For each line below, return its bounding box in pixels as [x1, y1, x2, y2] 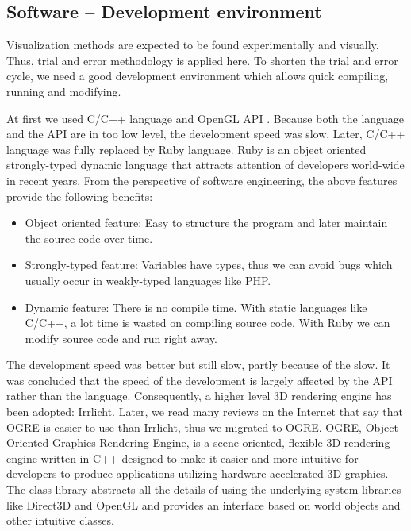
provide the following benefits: [6, 187, 153, 204]
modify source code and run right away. [25, 329, 217, 346]
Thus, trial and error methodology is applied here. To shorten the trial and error [6, 52, 398, 68]
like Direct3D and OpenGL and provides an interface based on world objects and [6, 496, 401, 513]
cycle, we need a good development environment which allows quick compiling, [6, 67, 389, 84]
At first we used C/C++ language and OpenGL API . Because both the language [6, 110, 405, 126]
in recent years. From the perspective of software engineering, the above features [6, 171, 398, 188]
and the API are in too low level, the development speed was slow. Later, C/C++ [6, 125, 405, 142]
